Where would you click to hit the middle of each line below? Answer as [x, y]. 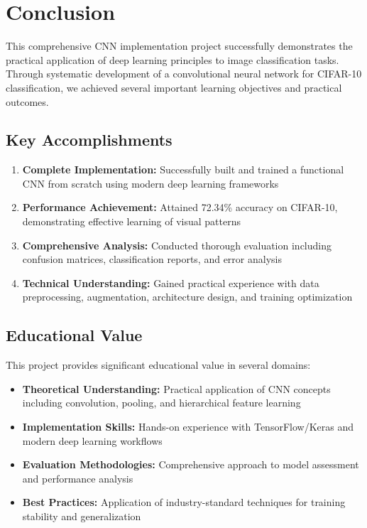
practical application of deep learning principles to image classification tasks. [172, 59]
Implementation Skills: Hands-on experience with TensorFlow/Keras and [188, 427]
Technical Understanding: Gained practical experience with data [171, 282]
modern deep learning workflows [92, 440]
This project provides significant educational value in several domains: [158, 365]
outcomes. [27, 101]
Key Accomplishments [89, 140]
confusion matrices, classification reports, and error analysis [152, 259]
